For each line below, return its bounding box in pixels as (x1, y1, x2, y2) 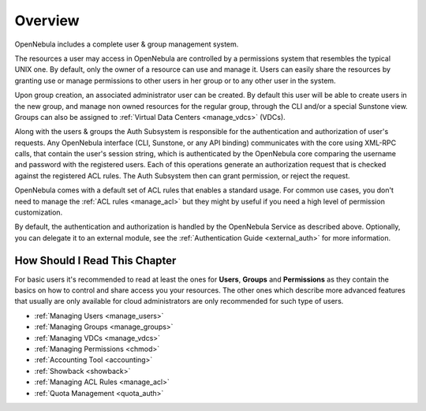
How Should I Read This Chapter (14, 253, 177, 267)
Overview (14, 12, 80, 29)
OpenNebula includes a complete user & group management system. (14, 39, 239, 49)
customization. (14, 207, 63, 217)
